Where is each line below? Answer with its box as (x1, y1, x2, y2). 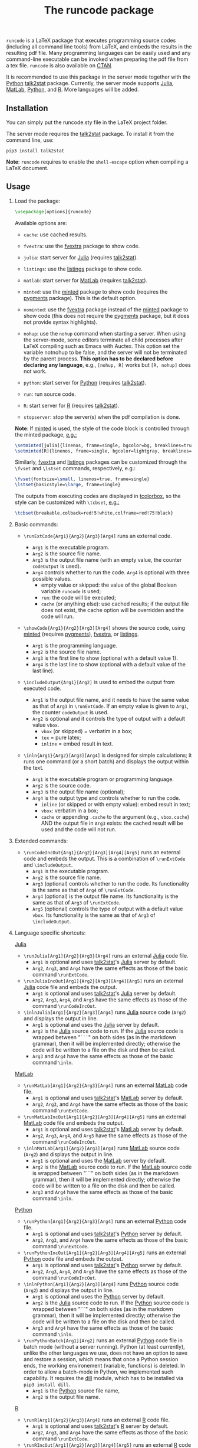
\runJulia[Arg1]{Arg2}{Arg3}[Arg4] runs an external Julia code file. (23, 952, 189, 959)
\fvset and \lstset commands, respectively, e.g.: (14, 465, 136, 472)
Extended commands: (14, 837, 68, 845)
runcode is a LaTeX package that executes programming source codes (6, 37, 176, 44)
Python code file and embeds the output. (23, 1255, 123, 1262)
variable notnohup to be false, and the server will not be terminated (23, 349, 187, 356)
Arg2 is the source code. (32, 782, 91, 789)
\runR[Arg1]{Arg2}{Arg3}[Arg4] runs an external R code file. (23, 1416, 170, 1424)
